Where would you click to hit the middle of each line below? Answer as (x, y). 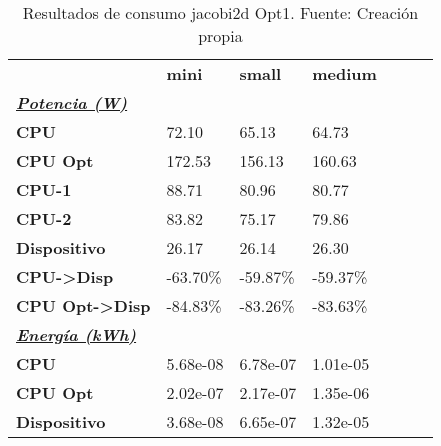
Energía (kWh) (76, 334)
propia (220, 35)
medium (344, 73)
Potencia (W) (72, 102)
